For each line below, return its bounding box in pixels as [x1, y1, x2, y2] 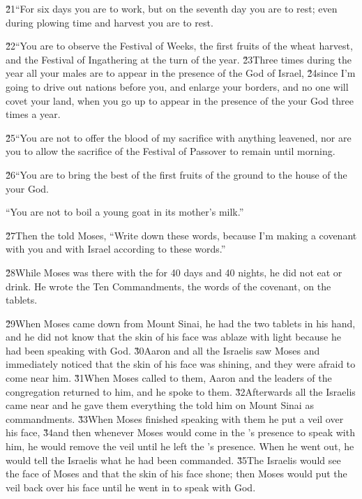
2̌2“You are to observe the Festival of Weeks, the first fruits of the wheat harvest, [6, 38, 353, 53]
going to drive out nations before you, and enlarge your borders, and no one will [6, 79, 349, 94]
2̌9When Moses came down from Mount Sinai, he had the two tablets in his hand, [6, 315, 356, 330]
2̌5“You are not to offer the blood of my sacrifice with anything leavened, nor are [6, 130, 352, 144]
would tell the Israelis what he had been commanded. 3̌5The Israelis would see [6, 452, 341, 467]
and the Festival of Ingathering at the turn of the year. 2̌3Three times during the [6, 52, 352, 66]
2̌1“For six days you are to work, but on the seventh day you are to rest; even [6, 1, 338, 15]
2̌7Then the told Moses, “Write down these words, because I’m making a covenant [6, 228, 357, 242]
